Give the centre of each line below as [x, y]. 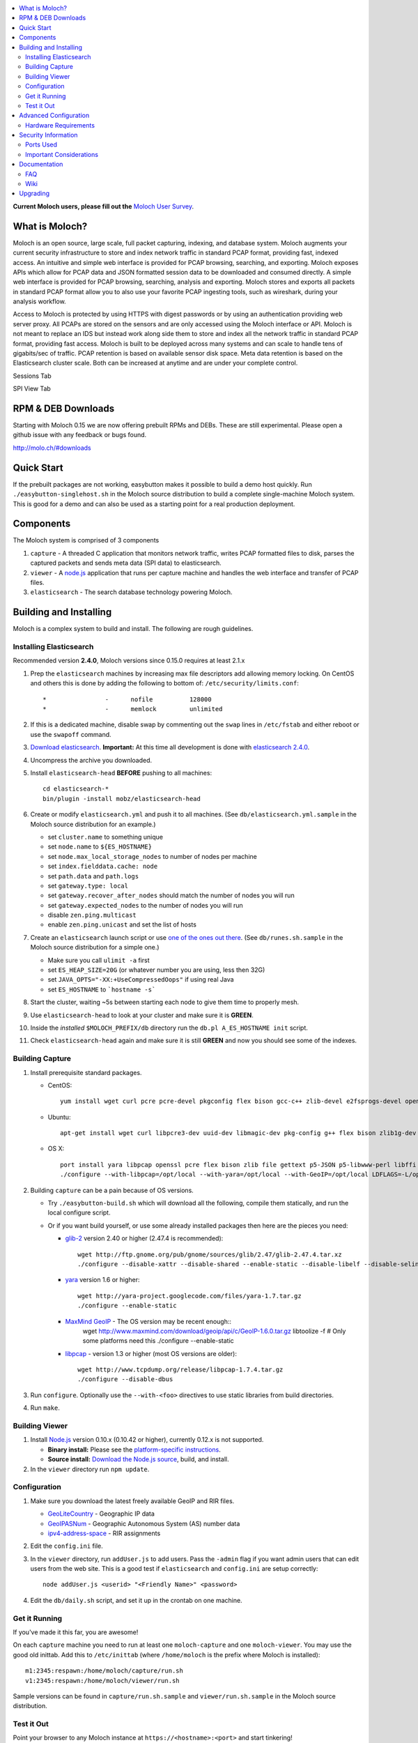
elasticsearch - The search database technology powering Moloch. [131, 592]
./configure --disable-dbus [125, 1379]
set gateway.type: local [88, 885]
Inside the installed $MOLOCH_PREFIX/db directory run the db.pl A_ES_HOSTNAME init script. [169, 1028]
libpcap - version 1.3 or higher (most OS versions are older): [151, 1353]
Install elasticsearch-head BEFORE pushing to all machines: [121, 772]
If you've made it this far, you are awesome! [76, 1632]
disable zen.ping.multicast [92, 915]
